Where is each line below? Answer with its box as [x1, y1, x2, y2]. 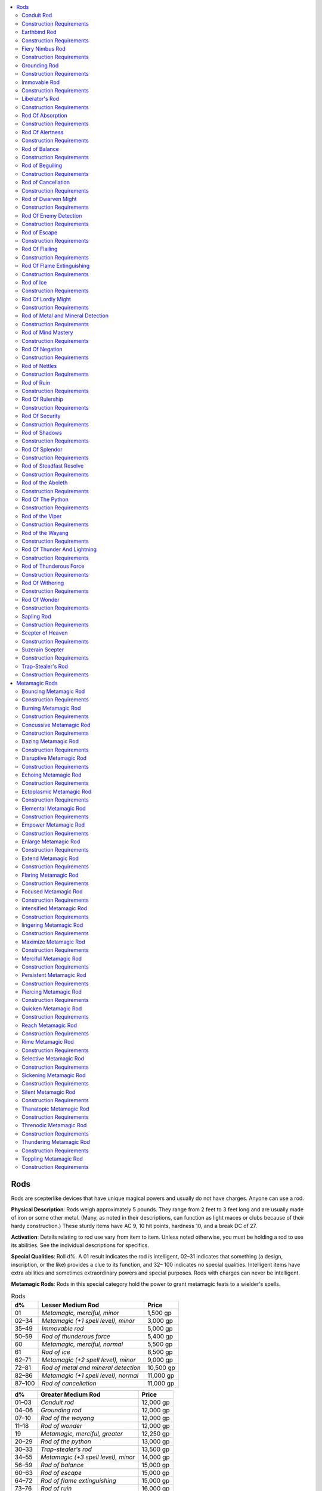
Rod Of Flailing [21, 245, 58, 253]
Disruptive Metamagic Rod [21, 754, 86, 762]
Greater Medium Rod [41, 1390, 101, 1399]
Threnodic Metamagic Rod [21, 1122, 87, 1129]
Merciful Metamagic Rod [21, 955, 82, 962]
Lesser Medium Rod [41, 1301, 100, 1309]
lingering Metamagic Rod [21, 921, 83, 929]
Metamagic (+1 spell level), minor [41, 1317, 135, 1325]
